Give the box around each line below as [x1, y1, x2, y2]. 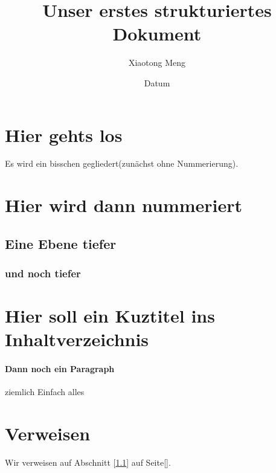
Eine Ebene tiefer [5, 234, 117, 253]
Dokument [112, 21, 202, 46]
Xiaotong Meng [128, 56, 186, 69]
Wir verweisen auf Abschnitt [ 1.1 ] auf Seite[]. [5, 456, 171, 469]
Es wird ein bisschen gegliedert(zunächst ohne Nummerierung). [5, 157, 239, 170]
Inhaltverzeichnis [5, 327, 149, 352]
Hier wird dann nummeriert [5, 193, 243, 217]
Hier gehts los [5, 122, 123, 147]
